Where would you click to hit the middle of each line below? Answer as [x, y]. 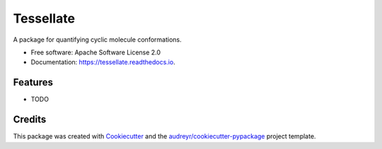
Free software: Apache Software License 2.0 [96, 52]
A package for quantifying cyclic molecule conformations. [97, 40]
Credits [30, 120]
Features [33, 82]
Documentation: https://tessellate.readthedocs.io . [103, 62]
